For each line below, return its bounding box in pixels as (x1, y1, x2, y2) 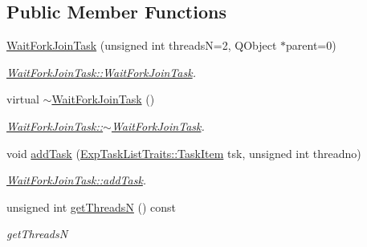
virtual (6, 91, 39, 107)
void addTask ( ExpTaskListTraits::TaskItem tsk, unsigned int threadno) (6, 144, 361, 161)
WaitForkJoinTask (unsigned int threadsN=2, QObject (6, 37, 277, 54)
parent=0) (286, 37, 336, 54)
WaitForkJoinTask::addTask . (6, 172, 147, 188)
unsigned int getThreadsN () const (6, 198, 177, 215)
